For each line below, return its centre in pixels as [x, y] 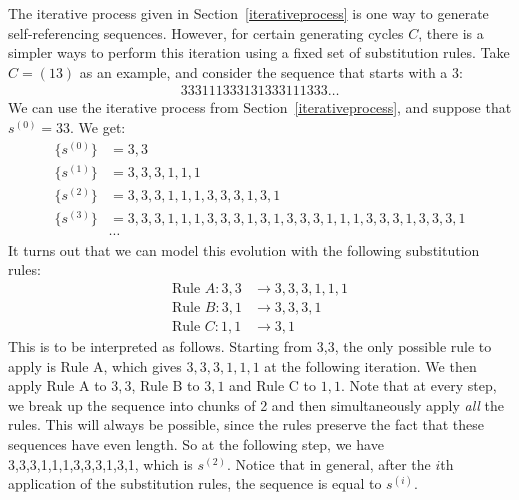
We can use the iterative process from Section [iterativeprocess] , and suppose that [260, 107]
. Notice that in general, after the [328, 463]
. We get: [98, 127]
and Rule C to [272, 385]
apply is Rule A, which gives [95, 365]
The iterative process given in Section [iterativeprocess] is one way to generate [248, 13]
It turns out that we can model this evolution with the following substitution [244, 249]
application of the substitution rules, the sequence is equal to [195, 483]
